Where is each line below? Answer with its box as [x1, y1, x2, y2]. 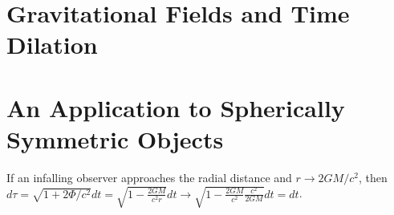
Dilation [6, 28, 98, 61]
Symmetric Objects [6, 122, 224, 155]
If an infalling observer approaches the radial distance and [6, 168, 292, 185]
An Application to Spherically [6, 91, 345, 124]
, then [358, 168, 388, 185]
